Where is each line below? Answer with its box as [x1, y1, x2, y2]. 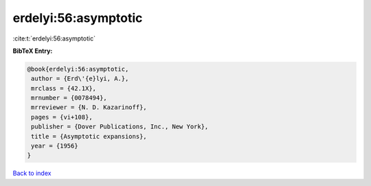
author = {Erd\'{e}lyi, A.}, [31, 75, 129, 82]
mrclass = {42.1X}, [31, 84, 96, 92]
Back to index [12, 169, 52, 178]
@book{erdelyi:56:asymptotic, [27, 65, 129, 73]
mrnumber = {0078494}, [31, 94, 108, 102]
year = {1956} [31, 142, 78, 150]
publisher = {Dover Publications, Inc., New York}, [31, 123, 209, 130]
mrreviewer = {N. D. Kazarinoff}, [31, 104, 147, 111]
